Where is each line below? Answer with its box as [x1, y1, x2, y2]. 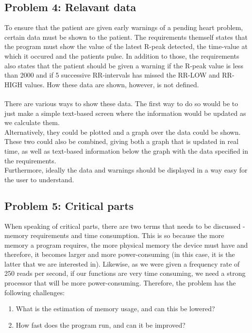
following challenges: [4, 287, 65, 297]
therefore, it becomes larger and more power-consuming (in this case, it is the [4, 249, 235, 259]
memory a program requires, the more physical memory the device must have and [4, 239, 248, 250]
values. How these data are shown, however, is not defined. [24, 79, 199, 89]
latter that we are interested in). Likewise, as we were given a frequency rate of [4, 258, 240, 269]
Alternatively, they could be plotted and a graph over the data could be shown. [4, 127, 241, 137]
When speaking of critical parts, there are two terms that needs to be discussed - [4, 221, 245, 231]
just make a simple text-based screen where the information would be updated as [4, 108, 246, 118]
